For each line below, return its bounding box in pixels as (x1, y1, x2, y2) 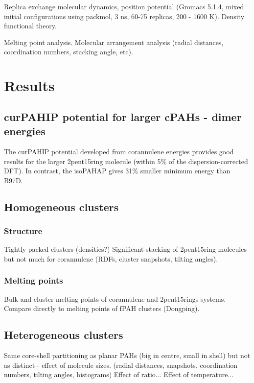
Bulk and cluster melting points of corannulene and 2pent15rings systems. (4, 293, 226, 304)
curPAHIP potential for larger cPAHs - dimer (4, 109, 242, 124)
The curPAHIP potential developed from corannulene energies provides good (4, 146, 234, 156)
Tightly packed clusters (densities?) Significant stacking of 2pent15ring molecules (4, 244, 247, 254)
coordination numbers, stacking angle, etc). (4, 47, 133, 57)
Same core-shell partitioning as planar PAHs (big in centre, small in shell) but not (4, 350, 251, 360)
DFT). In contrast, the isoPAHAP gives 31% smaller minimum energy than (4, 166, 231, 176)
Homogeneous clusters (4, 199, 119, 214)
